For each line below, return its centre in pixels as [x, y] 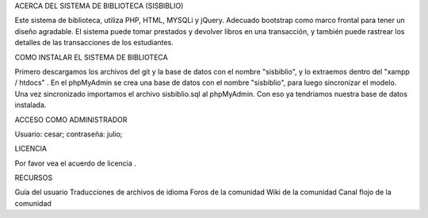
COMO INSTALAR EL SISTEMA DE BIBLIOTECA [91, 57]
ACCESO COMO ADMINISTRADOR [71, 120]
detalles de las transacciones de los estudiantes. [94, 43]
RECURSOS [34, 178]
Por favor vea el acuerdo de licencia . [75, 163]
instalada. [31, 105]
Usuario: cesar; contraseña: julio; [69, 134]
